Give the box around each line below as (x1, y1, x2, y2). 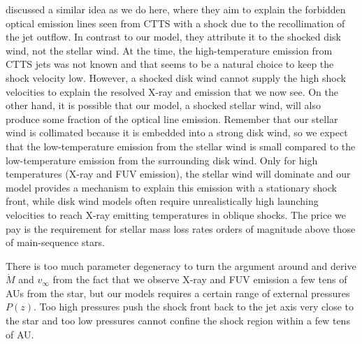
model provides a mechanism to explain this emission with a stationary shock (6, 180, 337, 194)
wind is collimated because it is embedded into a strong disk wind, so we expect (6, 125, 348, 140)
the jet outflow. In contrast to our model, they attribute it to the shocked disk (6, 29, 341, 44)
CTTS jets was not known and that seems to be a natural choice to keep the (6, 57, 334, 71)
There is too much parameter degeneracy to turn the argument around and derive (6, 258, 356, 273)
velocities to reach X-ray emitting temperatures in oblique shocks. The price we (6, 207, 346, 222)
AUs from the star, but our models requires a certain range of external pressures (6, 285, 350, 300)
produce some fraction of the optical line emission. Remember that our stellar (6, 111, 338, 126)
